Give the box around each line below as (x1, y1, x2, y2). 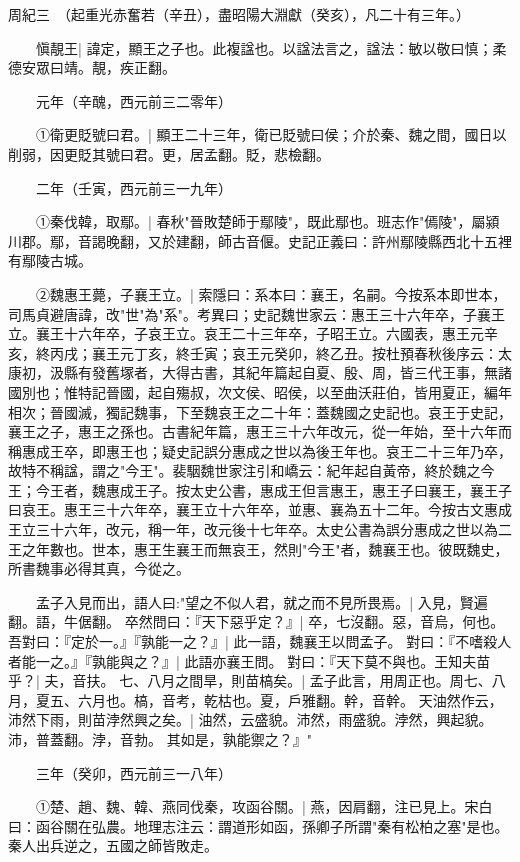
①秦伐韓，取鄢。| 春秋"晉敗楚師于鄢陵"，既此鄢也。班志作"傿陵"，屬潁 (35, 211, 500, 232)
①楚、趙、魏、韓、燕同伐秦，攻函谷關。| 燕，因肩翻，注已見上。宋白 (35, 796, 493, 817)
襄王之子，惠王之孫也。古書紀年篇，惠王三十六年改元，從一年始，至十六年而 (8, 421, 512, 442)
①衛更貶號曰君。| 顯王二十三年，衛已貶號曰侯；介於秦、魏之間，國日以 (35, 124, 507, 145)
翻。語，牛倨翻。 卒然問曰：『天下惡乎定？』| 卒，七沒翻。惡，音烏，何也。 (8, 611, 505, 632)
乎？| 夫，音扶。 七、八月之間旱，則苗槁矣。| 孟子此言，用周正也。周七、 (8, 670, 492, 691)
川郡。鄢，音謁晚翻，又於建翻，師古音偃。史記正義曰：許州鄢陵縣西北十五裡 (8, 230, 512, 251)
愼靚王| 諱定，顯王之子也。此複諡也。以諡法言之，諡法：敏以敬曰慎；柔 (35, 37, 507, 58)
